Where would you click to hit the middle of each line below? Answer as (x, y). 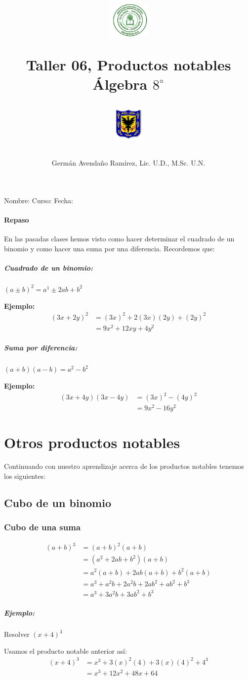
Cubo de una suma (42, 527)
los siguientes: (25, 476)
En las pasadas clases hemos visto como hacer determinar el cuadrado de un (119, 239)
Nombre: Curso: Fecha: (39, 200)
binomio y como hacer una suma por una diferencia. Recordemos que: (109, 248)
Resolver (17, 634)
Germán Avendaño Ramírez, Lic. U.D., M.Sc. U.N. (128, 163)
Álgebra (120, 84)
